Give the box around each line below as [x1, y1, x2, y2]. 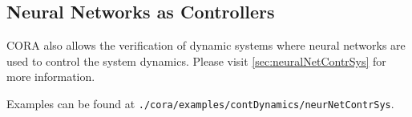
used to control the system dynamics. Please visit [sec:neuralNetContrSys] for [6, 52, 386, 69]
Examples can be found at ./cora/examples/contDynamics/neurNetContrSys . [6, 95, 394, 111]
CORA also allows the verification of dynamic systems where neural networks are [6, 37, 406, 54]
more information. [6, 68, 95, 85]
